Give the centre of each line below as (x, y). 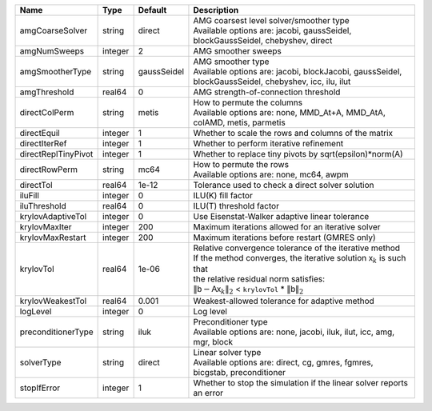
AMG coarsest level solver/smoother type (271, 20)
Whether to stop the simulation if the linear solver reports (300, 382)
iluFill (30, 196)
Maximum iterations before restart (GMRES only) (284, 237)
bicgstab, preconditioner (239, 372)
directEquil (40, 133)
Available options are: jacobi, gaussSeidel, (272, 30)
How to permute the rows (241, 164)
